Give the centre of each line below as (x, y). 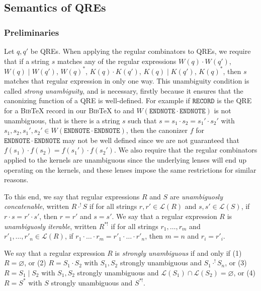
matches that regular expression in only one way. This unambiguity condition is (127, 81)
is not (223, 111)
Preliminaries (32, 32)
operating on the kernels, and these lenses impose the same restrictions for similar (130, 169)
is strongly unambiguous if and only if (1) (178, 252)
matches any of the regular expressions (117, 61)
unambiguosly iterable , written (51, 226)
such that (142, 120)
